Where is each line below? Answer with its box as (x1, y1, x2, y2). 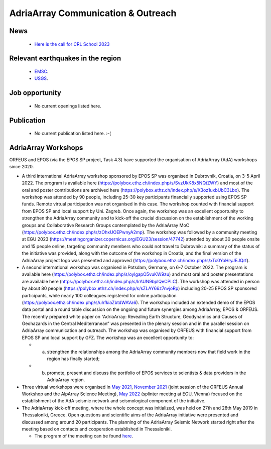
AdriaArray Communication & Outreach (9, 8, 177, 19)
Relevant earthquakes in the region (9, 54, 121, 63)
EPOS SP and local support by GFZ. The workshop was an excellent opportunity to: (22, 334, 194, 341)
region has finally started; (47, 356, 100, 362)
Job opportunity (9, 88, 61, 97)
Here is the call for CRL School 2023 (34, 41, 110, 47)
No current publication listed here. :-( (34, 131, 111, 137)
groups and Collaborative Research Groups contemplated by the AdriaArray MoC (22, 222, 190, 228)
